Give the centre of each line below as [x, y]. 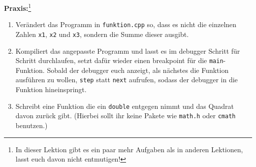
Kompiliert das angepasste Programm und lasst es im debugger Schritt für [128, 50]
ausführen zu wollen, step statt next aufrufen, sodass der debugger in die [127, 80]
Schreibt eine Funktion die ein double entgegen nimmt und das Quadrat [125, 106]
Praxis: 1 [18, 7]
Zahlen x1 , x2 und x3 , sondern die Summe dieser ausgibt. [102, 34]
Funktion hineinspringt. [51, 89]
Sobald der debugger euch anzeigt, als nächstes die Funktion [138, 70]
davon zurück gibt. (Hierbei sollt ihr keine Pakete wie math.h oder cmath [126, 116]
